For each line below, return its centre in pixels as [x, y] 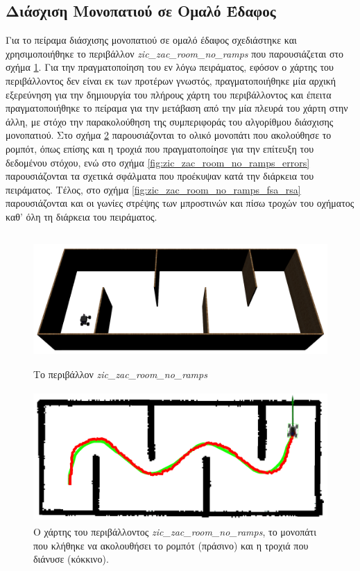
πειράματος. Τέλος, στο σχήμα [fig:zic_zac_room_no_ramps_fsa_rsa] [153, 189]
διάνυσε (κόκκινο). [71, 559]
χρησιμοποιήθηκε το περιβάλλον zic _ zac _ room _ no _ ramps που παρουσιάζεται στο [175, 53]
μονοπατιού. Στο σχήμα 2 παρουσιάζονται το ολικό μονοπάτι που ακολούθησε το [169, 135]
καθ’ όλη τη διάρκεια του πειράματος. [82, 216]
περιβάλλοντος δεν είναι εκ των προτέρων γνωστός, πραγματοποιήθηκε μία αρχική [171, 80]
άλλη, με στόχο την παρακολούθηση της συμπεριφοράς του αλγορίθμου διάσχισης [170, 121]
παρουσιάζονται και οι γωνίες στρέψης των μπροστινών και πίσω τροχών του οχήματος [180, 203]
